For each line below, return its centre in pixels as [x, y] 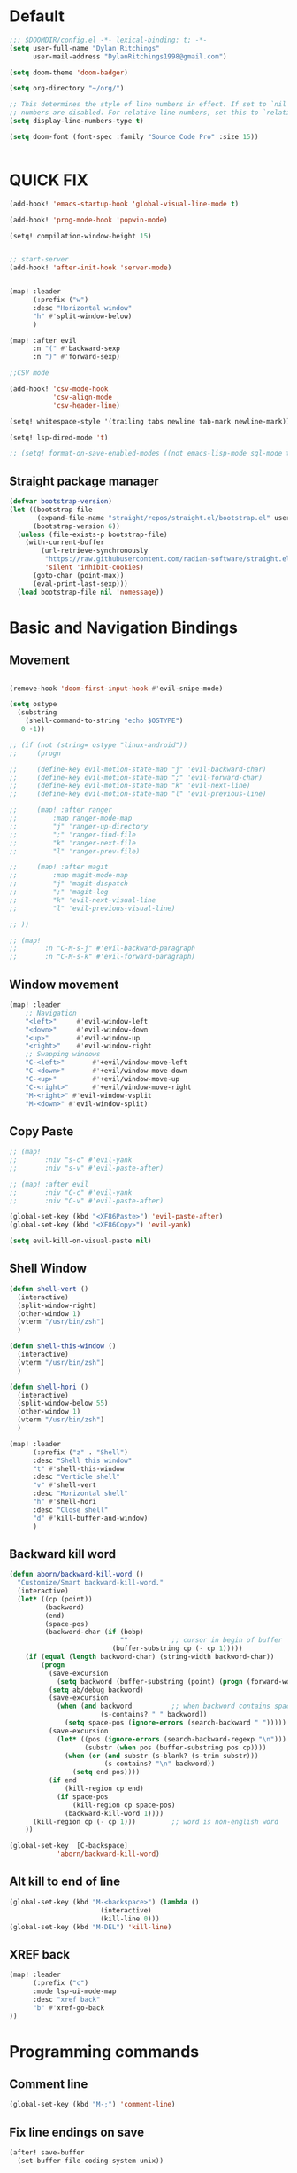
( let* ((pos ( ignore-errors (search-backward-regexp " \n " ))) [171, 1739]
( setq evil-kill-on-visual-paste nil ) [80, 1241]
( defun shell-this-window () [63, 1346]
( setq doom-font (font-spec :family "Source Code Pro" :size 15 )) [134, 136]
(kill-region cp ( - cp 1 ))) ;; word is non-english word [155, 1822]
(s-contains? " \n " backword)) [160, 1764]
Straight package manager [84, 481]
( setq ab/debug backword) [96, 1690]
